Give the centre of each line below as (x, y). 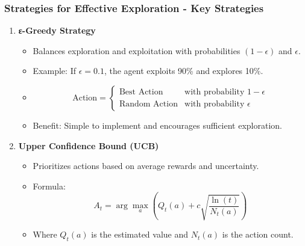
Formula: (49, 186)
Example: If (54, 71)
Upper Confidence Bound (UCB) (89, 145)
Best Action (141, 92)
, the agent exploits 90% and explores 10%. (184, 71)
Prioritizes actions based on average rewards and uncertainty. (146, 166)
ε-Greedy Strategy (57, 30)
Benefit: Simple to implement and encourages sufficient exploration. (158, 125)
